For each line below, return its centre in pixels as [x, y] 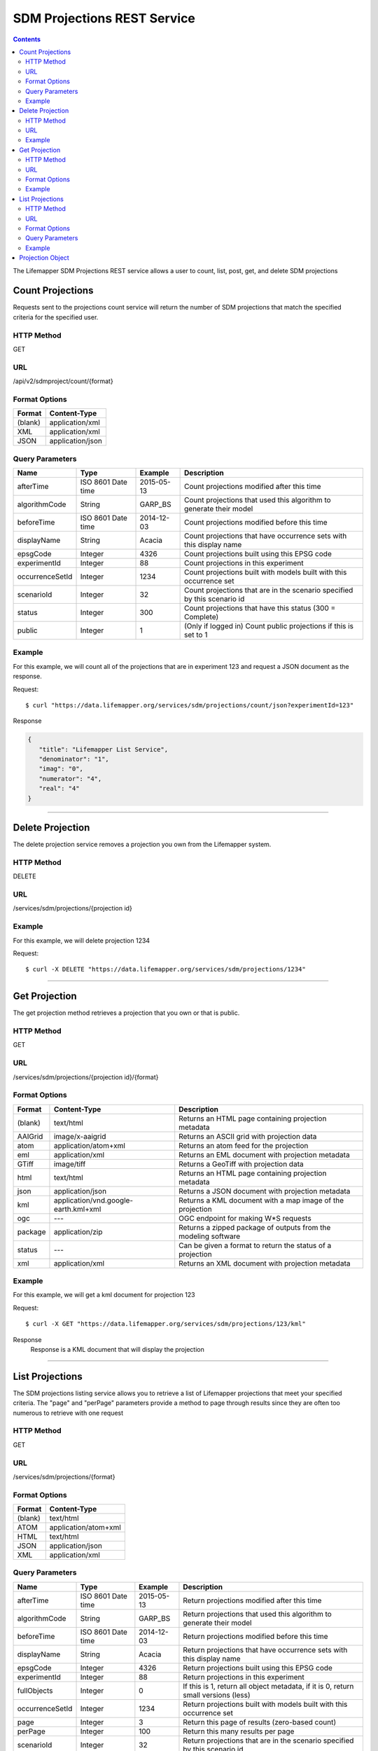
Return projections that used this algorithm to [257, 1614]
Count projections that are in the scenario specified [269, 590]
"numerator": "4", [70, 778]
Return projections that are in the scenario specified [268, 1740]
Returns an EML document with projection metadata [264, 1154]
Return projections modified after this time [252, 1600]
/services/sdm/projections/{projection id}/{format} [86, 1077]
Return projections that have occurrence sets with [265, 1649]
